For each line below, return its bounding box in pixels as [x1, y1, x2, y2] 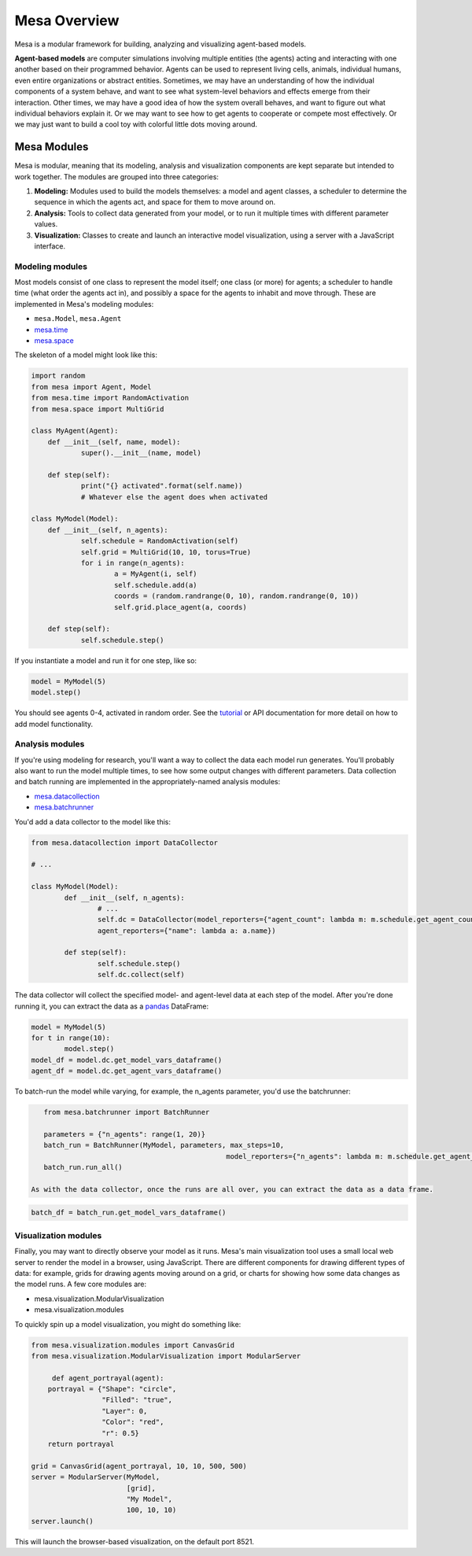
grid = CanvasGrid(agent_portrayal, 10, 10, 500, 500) [31, 1462, 247, 1470]
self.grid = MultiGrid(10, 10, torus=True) [80, 548, 252, 556]
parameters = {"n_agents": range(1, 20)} [43, 1130, 206, 1138]
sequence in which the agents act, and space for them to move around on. [34, 197, 276, 207]
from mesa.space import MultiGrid [31, 404, 164, 413]
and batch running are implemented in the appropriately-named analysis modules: [14, 777, 281, 787]
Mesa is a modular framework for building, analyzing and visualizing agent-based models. [14, 39, 307, 49]
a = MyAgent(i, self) [114, 570, 197, 578]
